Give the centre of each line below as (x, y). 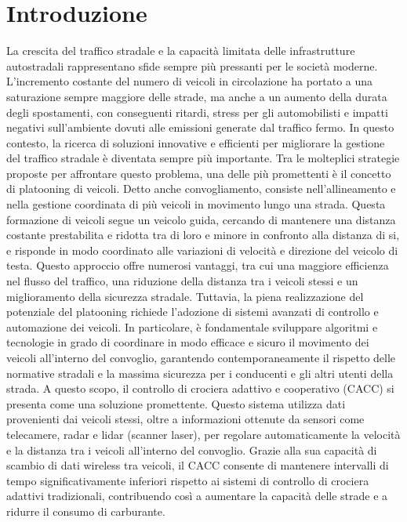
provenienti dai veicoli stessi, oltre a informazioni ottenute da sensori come (185, 419)
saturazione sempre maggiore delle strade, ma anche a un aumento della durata (197, 96)
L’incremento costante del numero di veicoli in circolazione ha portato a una (190, 81)
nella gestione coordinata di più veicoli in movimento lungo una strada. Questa (196, 204)
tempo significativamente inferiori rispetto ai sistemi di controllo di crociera (188, 480)
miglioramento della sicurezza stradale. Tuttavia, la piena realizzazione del (185, 296)
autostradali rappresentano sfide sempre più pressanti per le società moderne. (192, 65)
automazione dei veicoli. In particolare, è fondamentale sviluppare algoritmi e (192, 326)
